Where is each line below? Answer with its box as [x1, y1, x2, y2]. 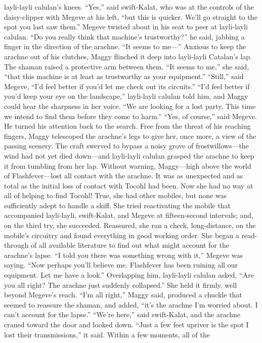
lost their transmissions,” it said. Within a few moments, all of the [4, 329, 210, 339]
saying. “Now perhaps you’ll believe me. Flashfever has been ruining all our [4, 259, 238, 270]
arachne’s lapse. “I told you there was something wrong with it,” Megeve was [4, 249, 243, 260]
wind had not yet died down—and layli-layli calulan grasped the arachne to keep [4, 150, 254, 161]
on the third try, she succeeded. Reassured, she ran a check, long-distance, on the [4, 220, 256, 231]
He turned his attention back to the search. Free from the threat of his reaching [4, 121, 251, 131]
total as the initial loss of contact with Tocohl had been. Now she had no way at [4, 180, 253, 190]
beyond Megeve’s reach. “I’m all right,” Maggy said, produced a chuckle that [4, 289, 242, 300]
